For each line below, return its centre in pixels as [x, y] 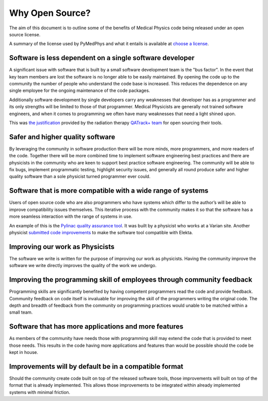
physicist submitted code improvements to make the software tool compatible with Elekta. [101, 232]
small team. [21, 312]
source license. [25, 34]
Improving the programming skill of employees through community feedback [131, 280]
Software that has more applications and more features [96, 327]
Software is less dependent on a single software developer [102, 58]
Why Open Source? [50, 13]
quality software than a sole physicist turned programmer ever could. [80, 177]
